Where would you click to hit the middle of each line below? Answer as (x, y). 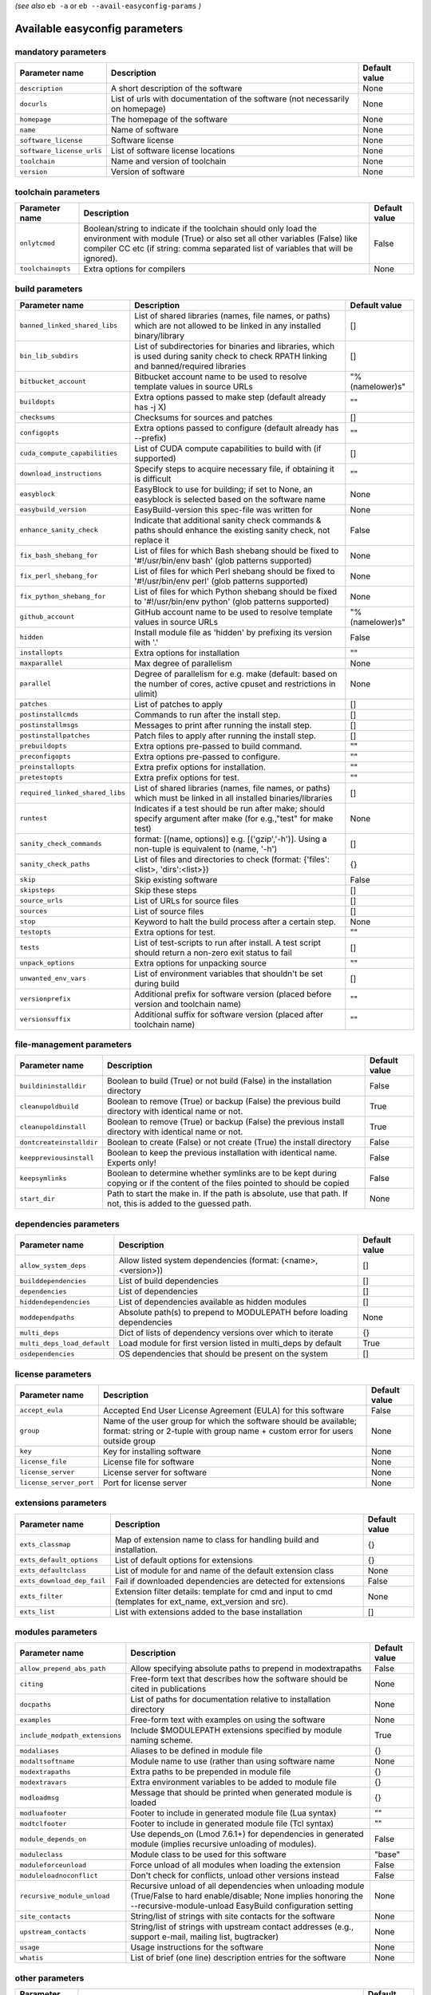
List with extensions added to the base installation (208, 1612)
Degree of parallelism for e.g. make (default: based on (236, 674)
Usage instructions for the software (197, 1947)
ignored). (101, 258)
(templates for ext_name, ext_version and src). (202, 1602)
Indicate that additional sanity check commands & (228, 520)
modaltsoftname (47, 1761)
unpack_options (47, 963)
